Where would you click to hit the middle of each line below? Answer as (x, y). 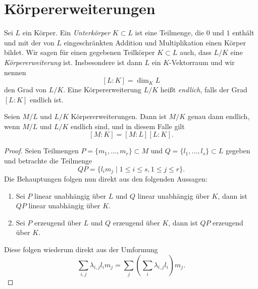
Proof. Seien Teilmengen (41, 151)
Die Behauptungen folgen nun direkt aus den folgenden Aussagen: (106, 179)
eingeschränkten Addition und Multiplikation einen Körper (155, 42)
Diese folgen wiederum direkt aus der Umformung (81, 249)
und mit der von (29, 42)
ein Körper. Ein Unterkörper (66, 33)
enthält (243, 33)
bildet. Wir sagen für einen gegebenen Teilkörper (80, 52)
